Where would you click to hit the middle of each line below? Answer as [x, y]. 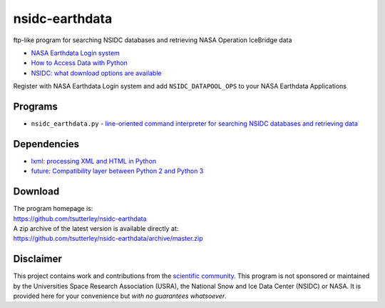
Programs [36, 106]
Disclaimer [37, 259]
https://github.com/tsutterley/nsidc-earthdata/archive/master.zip [108, 239]
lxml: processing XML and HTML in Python [94, 161]
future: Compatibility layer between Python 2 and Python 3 [117, 171]
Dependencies [46, 144]
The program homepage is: [53, 209]
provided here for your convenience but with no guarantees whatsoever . [120, 296]
